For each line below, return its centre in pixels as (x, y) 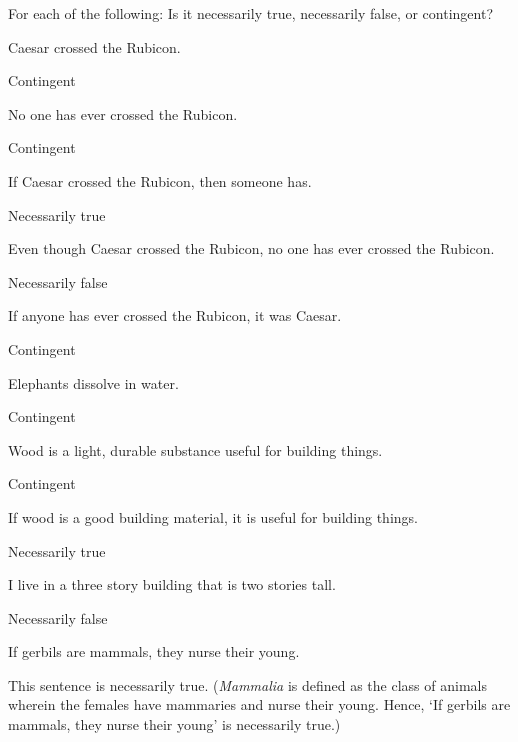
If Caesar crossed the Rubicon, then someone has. (160, 180)
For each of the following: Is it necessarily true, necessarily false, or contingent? (250, 13)
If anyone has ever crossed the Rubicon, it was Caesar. (175, 315)
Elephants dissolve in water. (93, 382)
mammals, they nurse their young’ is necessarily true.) (174, 724)
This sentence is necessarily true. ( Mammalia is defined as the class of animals (247, 684)
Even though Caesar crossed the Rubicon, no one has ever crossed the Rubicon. (251, 248)
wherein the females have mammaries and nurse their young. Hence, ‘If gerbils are (259, 704)
